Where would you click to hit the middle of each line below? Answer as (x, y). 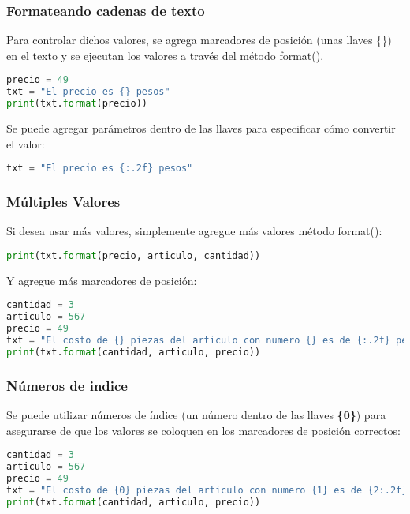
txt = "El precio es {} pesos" (88, 92)
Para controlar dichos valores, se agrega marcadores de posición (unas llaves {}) (199, 40)
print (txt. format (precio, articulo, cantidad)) (134, 255)
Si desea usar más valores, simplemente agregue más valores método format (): (194, 231)
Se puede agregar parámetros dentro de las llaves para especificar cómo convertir (201, 128)
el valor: (26, 143)
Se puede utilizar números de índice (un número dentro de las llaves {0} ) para (196, 414)
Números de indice (67, 385)
